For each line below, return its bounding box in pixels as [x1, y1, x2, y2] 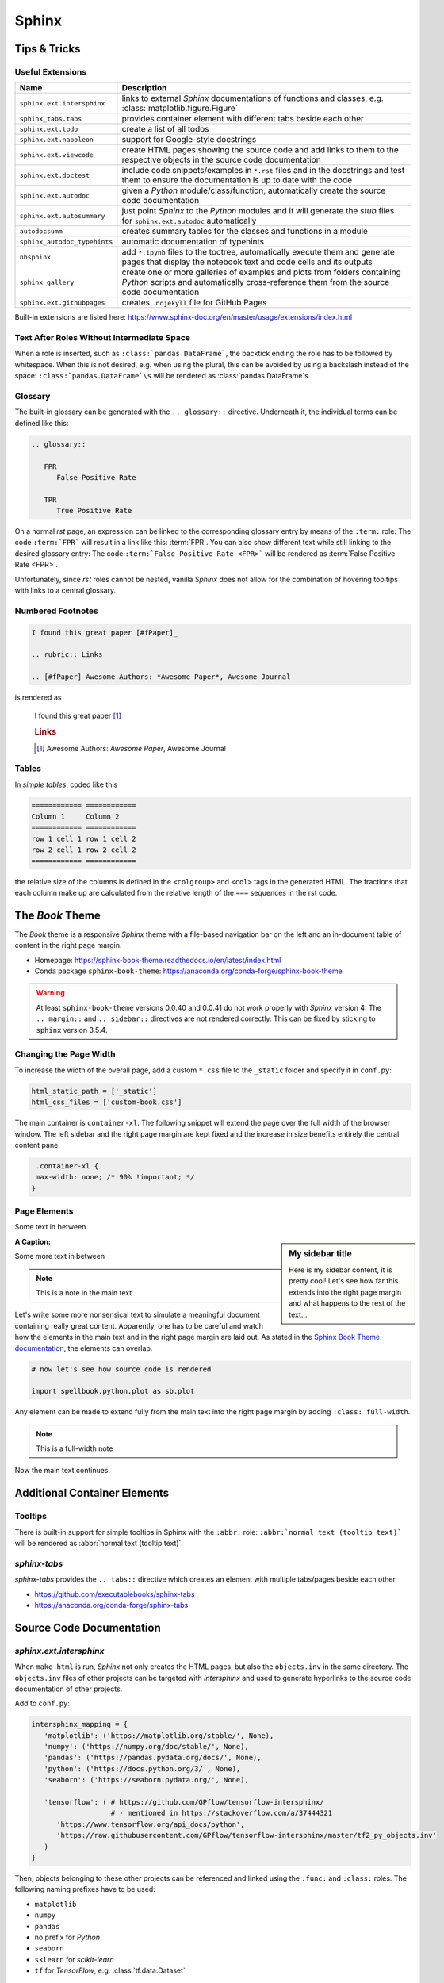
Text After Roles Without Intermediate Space [14, 332, 190, 343]
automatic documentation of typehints [121, 236, 265, 247]
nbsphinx [19, 252, 52, 261]
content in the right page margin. [14, 941, 122, 950]
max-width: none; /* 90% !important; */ [36, 1172, 195, 1182]
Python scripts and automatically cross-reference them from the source [121, 277, 390, 288]
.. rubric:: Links [31, 650, 103, 659]
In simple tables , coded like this [14, 780, 118, 789]
